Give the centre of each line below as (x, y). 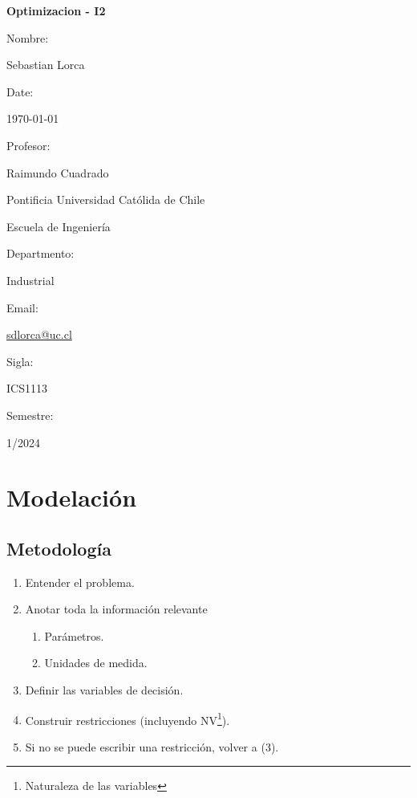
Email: (22, 307)
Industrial (30, 280)
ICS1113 (27, 388)
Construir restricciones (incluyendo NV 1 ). (128, 719)
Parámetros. (74, 635)
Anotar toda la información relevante (116, 609)
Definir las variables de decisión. (104, 690)
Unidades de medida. (96, 663)
